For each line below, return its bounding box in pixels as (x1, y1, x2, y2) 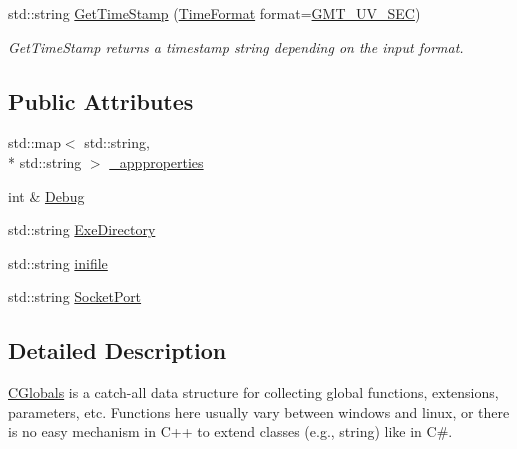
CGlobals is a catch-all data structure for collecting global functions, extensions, (8, 382, 499, 403)
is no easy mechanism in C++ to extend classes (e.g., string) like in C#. (8, 421, 453, 442)
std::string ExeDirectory (8, 219, 156, 240)
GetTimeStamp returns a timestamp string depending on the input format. (8, 36, 464, 57)
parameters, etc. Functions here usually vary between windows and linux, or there (8, 401, 510, 422)
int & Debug (8, 185, 85, 206)
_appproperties (109, 151, 204, 172)
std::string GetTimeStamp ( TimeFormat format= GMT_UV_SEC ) (8, 3, 421, 23)
